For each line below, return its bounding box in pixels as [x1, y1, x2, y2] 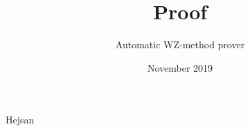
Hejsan [6, 112, 35, 127]
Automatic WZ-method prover [115, 37, 245, 52]
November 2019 [147, 60, 213, 74]
